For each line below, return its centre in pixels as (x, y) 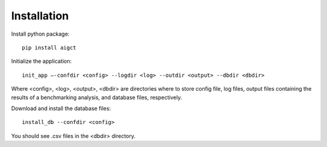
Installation (40, 16)
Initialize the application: (41, 61)
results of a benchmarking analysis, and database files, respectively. (97, 97)
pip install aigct (49, 47)
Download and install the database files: (61, 108)
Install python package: (40, 34)
